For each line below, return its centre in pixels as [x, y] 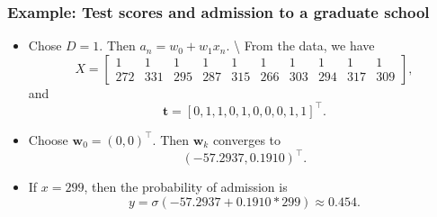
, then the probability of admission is [186, 186]
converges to [247, 139]
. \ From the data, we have [300, 45]
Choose [48, 139]
